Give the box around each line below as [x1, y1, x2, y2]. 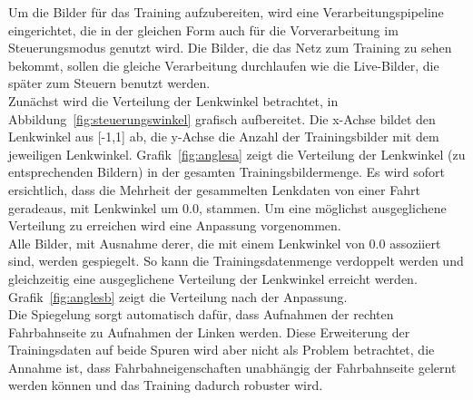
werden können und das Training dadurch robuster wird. [8, 376, 323, 395]
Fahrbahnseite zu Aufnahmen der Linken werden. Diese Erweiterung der [8, 322, 410, 341]
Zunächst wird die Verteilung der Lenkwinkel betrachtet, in [8, 91, 339, 110]
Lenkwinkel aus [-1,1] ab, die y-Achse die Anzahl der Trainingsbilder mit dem [8, 127, 439, 146]
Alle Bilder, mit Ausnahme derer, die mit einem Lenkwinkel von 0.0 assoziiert [8, 233, 441, 252]
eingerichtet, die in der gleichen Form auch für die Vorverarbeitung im [8, 20, 399, 39]
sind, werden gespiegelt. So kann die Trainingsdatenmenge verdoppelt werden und [8, 251, 464, 270]
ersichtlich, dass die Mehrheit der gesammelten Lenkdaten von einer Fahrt [8, 180, 420, 199]
